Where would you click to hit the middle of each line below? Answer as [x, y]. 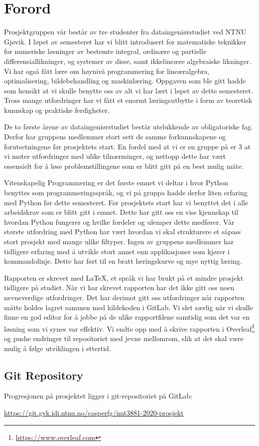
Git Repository [44, 375]
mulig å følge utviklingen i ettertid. [58, 348]
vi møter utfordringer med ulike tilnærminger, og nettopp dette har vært [115, 156]
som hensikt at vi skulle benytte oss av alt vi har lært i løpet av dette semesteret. [129, 90]
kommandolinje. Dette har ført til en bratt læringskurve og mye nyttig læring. [123, 261]
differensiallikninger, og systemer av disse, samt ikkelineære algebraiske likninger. [128, 61]
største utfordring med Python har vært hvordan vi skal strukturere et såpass [123, 231]
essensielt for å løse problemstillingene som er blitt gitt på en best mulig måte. [124, 166]
